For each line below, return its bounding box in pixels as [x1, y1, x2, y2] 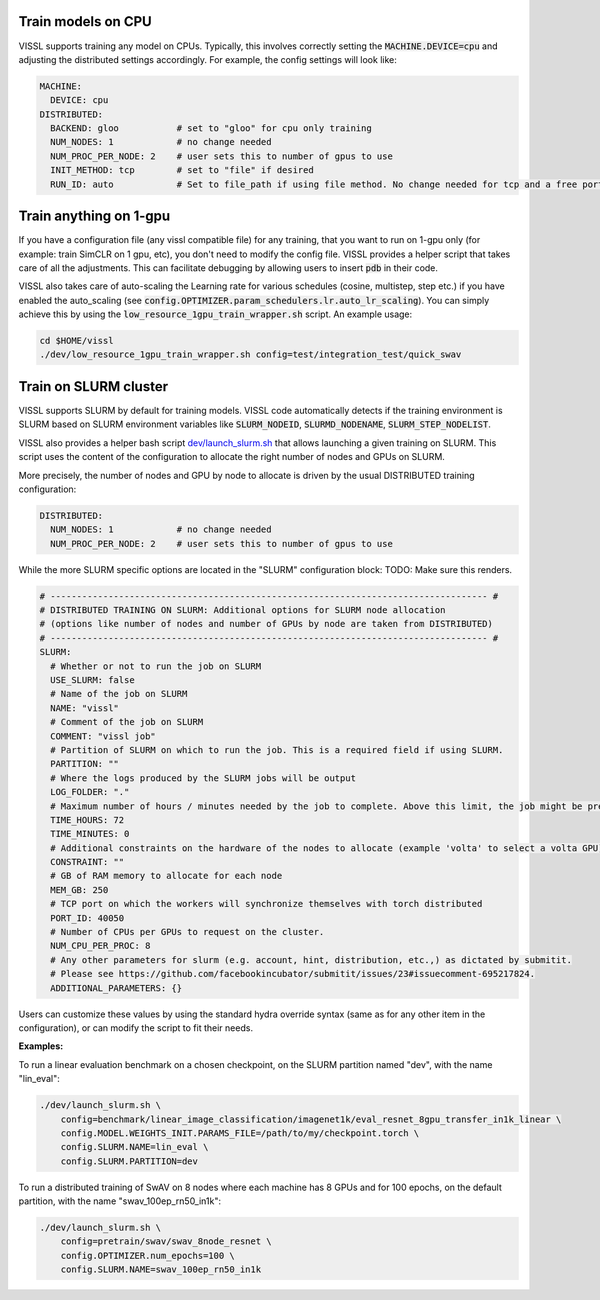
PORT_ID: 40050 [50, 912, 125, 924]
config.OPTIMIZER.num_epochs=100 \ [60, 1250, 235, 1261]
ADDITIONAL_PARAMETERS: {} [50, 982, 183, 994]
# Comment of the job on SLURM [50, 716, 204, 728]
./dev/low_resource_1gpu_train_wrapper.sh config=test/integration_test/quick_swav [39, 349, 462, 360]
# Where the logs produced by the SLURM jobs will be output [50, 772, 357, 784]
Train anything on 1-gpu [18, 208, 171, 225]
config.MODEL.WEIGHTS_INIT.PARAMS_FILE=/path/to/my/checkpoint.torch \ [60, 1127, 420, 1139]
